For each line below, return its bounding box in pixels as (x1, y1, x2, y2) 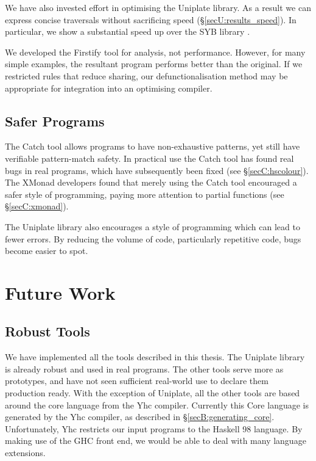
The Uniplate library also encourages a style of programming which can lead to (5, 220, 300, 233)
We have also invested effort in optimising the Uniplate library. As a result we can (5, 1, 311, 13)
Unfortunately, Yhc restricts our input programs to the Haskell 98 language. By (5, 422, 303, 435)
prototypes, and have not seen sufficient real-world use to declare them (5, 374, 269, 387)
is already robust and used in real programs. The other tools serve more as (5, 362, 284, 375)
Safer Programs (5, 111, 105, 130)
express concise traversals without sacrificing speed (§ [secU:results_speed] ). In (5, 13, 297, 26)
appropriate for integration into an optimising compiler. (5, 81, 212, 94)
